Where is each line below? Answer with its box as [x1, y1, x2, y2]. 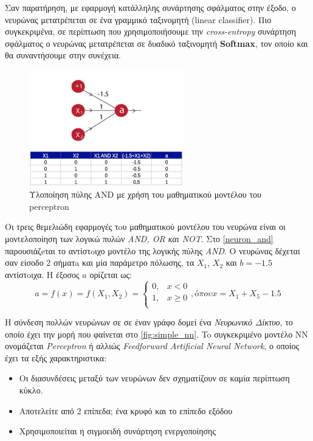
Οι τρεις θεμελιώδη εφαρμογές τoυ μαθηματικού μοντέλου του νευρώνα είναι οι [5, 220, 286, 233]
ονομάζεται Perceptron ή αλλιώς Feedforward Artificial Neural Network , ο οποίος [5, 339, 300, 352]
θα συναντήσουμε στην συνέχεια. [5, 49, 121, 61]
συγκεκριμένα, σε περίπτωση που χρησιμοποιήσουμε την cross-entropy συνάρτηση [5, 25, 296, 38]
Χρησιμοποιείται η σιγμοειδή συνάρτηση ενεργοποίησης [19, 425, 216, 437]
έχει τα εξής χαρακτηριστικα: [5, 351, 107, 364]
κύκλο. [19, 384, 43, 396]
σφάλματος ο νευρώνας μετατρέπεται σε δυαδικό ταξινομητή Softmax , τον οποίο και [5, 36, 308, 49]
